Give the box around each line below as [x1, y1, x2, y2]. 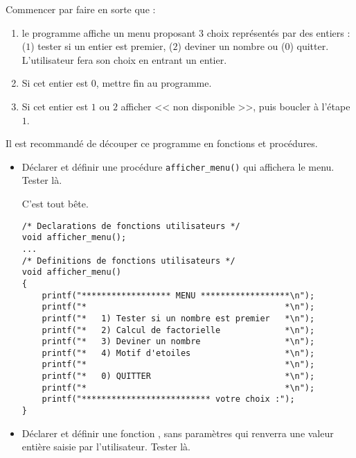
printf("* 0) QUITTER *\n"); [42, 371, 315, 382]
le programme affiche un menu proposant [21, 25, 196, 40]
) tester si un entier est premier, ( [30, 39, 173, 53]
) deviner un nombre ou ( [177, 39, 285, 53]
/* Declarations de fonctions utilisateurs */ [21, 221, 240, 231]
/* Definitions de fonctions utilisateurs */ [21, 255, 235, 266]
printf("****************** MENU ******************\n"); [42, 290, 315, 300]
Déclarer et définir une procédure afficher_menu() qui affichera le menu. [21, 159, 335, 173]
